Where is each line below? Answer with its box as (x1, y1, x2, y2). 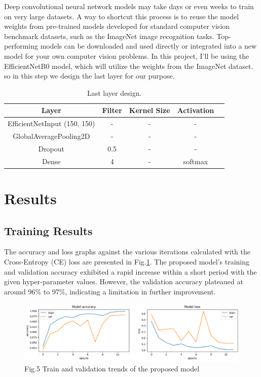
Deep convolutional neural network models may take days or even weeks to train (4, 1, 254, 11)
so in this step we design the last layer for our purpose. (4, 70, 175, 81)
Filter (102, 105, 122, 116)
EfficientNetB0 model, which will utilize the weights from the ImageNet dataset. (4, 60, 253, 71)
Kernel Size (129, 105, 170, 116)
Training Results (4, 222, 93, 238)
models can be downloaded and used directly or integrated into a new (40, 41, 257, 51)
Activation (177, 105, 214, 116)
